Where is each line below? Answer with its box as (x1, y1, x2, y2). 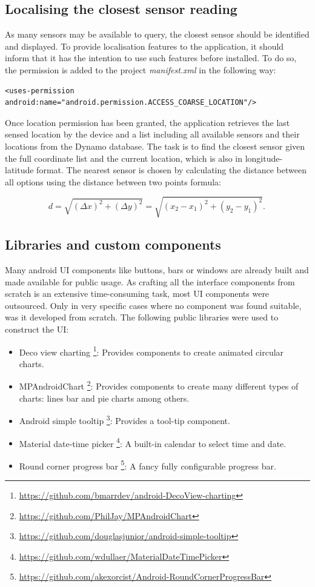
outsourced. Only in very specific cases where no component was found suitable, (5, 299, 302, 311)
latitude (5, 164, 34, 176)
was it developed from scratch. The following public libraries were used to (5, 311, 279, 323)
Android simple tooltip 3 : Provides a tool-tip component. (19, 413, 230, 426)
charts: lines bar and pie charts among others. (19, 391, 190, 404)
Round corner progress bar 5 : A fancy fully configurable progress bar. (19, 457, 276, 472)
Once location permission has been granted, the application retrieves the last (5, 116, 290, 128)
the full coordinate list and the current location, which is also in (5, 151, 242, 164)
